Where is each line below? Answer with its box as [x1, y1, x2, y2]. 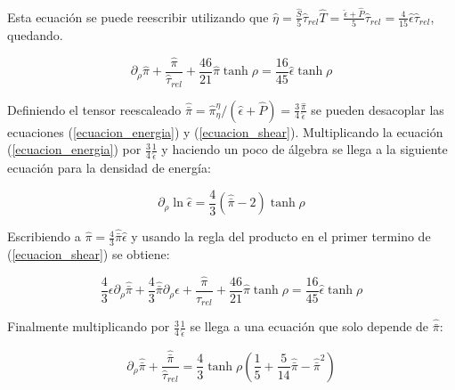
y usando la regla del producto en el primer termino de [131, 227, 431, 246]
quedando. [7, 26, 63, 45]
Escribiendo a [7, 227, 81, 246]
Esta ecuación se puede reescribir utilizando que [7, 7, 269, 26]
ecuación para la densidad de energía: [7, 158, 211, 176]
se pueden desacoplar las [311, 100, 444, 118]
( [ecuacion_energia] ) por [7, 140, 142, 158]
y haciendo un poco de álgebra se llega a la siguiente [161, 140, 448, 158]
